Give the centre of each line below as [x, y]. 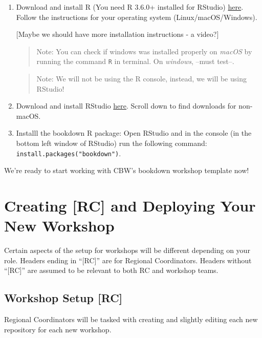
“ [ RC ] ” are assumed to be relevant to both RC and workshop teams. [111, 270]
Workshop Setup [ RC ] [63, 298]
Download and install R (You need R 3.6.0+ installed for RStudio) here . [130, 7]
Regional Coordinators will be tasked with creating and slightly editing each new [131, 319]
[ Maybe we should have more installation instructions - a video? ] [117, 34]
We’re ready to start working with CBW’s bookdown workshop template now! [127, 170]
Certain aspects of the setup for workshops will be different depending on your [127, 250]
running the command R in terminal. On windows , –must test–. [135, 61]
